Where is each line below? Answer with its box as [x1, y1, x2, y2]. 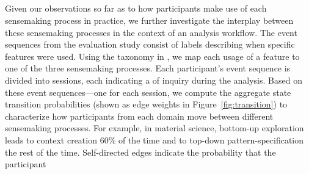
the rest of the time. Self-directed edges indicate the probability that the [5, 145, 276, 158]
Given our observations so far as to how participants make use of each [5, 2, 267, 15]
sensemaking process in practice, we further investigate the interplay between [5, 13, 294, 26]
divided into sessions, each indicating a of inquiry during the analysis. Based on [5, 73, 302, 86]
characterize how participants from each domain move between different [5, 109, 274, 122]
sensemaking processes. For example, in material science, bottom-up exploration [5, 121, 304, 134]
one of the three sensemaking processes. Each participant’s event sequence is [5, 62, 291, 74]
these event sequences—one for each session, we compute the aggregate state [5, 85, 291, 98]
